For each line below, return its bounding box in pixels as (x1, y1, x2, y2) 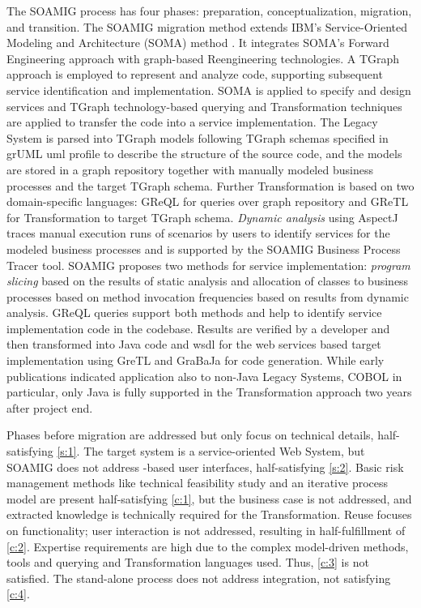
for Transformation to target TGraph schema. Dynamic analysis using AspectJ (6, 208, 398, 225)
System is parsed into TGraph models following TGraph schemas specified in (6, 129, 389, 146)
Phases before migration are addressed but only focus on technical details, (6, 426, 374, 443)
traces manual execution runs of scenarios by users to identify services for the (6, 225, 390, 242)
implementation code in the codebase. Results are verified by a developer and (6, 319, 390, 336)
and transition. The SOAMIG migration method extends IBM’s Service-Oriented (6, 18, 407, 35)
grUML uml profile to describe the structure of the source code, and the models (6, 145, 402, 162)
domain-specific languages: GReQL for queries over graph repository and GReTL (6, 193, 409, 210)
